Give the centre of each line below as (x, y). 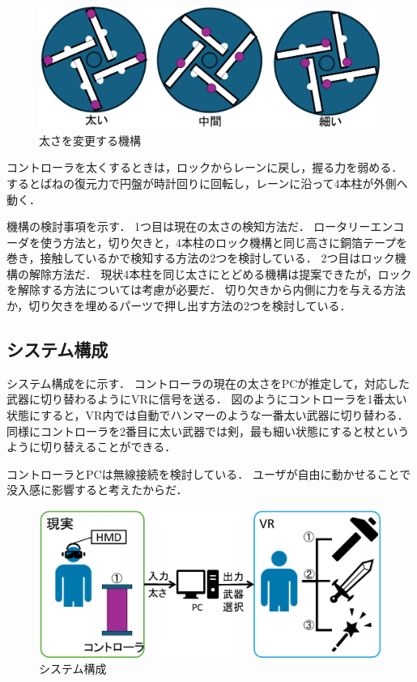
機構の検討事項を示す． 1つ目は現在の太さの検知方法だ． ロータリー (189, 226)
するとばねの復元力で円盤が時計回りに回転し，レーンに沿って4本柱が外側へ (207, 183)
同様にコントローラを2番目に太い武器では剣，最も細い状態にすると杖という (208, 431)
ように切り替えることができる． (91, 447)
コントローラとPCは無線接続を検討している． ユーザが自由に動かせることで (209, 473)
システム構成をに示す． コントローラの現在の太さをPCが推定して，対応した (208, 383)
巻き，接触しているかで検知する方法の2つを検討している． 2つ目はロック (201, 258)
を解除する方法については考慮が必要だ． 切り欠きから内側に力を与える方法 (206, 290)
